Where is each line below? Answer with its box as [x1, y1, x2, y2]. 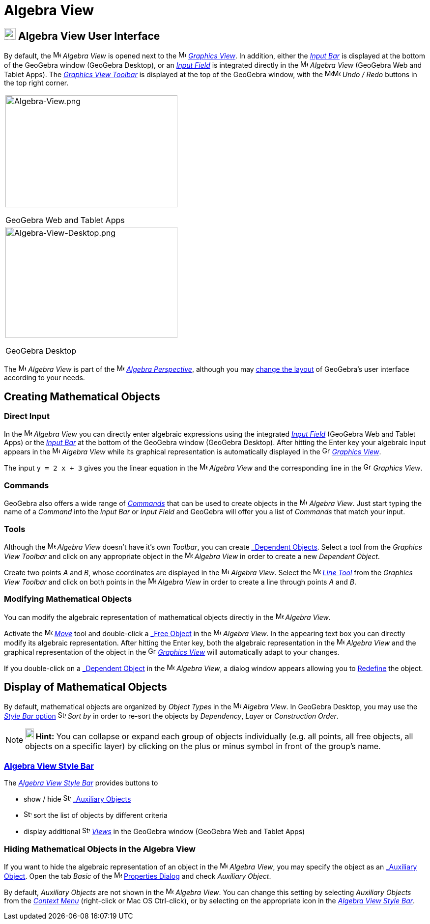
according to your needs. [4, 373, 85, 382]
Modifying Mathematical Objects [4, 594, 132, 604]
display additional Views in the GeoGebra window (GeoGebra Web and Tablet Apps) [24, 827, 305, 836]
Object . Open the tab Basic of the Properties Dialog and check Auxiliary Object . [4, 871, 271, 880]
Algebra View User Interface [18, 29, 160, 42]
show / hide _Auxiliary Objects [24, 795, 131, 804]
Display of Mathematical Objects [4, 681, 167, 694]
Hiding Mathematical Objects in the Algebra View [4, 843, 196, 854]
